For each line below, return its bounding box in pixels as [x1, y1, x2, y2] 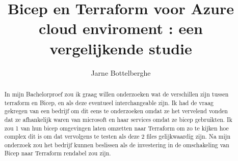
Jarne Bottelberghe [91, 67, 151, 78]
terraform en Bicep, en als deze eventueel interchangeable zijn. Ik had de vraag [4, 98, 214, 107]
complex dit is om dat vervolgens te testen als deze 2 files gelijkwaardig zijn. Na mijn [4, 132, 231, 141]
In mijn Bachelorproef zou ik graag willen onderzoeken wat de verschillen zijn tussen [4, 89, 229, 98]
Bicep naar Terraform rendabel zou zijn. [4, 149, 111, 157]
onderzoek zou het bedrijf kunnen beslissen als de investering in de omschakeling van [4, 140, 229, 149]
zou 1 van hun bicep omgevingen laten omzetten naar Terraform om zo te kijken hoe [4, 123, 229, 132]
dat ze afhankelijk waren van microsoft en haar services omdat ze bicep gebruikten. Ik [4, 115, 232, 123]
